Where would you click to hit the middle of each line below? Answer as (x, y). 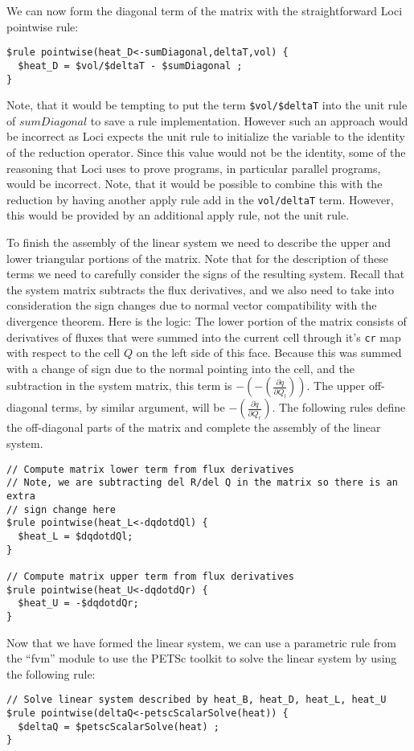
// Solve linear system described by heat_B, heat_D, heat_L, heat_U (197, 700)
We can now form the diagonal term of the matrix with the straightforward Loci (205, 10)
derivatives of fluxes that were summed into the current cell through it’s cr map (204, 337)
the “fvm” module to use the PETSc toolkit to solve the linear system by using (202, 658)
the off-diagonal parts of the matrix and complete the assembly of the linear (194, 427)
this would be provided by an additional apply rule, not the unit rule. (178, 215)
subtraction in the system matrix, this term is (119, 386)
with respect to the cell (64, 353)
